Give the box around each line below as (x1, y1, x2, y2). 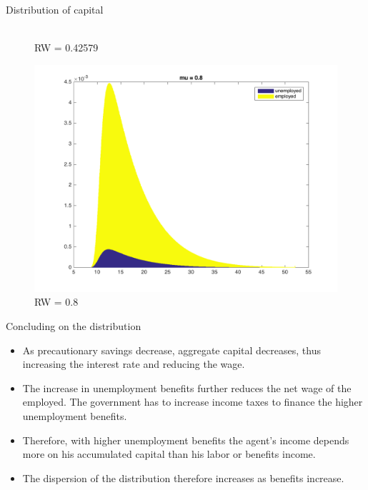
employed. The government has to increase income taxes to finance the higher (22, 394, 363, 409)
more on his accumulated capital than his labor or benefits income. (22, 446, 316, 461)
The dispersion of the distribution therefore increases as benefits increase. (22, 470, 344, 485)
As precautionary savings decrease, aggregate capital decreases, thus (22, 342, 321, 357)
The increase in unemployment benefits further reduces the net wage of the (22, 380, 352, 395)
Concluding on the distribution (6, 318, 141, 333)
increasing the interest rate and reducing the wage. (22, 356, 245, 371)
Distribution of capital (6, 2, 104, 16)
